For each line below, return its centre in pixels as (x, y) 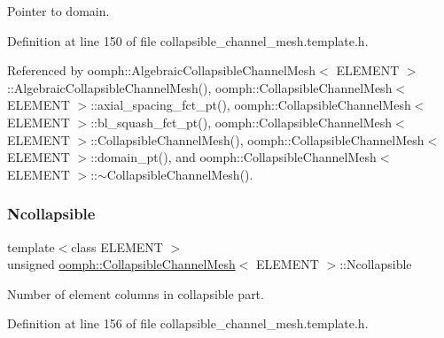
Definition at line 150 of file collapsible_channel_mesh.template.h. (188, 40)
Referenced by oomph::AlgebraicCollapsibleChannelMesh (162, 70)
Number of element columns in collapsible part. (136, 293)
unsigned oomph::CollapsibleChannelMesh (121, 264)
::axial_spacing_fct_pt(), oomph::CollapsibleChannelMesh (251, 105)
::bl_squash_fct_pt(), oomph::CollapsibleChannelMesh (241, 122)
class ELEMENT (117, 246)
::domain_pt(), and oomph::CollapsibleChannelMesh (234, 157)
